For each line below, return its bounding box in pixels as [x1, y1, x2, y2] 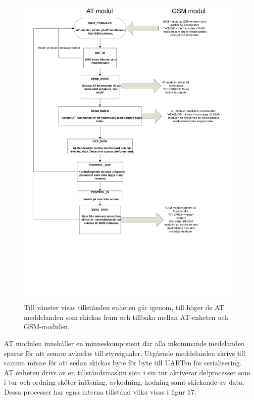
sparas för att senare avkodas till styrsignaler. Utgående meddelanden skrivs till [4, 348, 246, 358]
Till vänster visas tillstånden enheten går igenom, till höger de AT [24, 302, 224, 312]
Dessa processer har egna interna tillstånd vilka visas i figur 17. [4, 387, 197, 397]
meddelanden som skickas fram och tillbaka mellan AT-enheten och [24, 311, 228, 322]
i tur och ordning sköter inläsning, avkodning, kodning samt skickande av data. [4, 377, 245, 387]
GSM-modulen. [24, 321, 70, 332]
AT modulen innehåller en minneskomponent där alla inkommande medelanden [4, 338, 245, 349]
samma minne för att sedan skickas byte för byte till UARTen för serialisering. [4, 357, 242, 368]
